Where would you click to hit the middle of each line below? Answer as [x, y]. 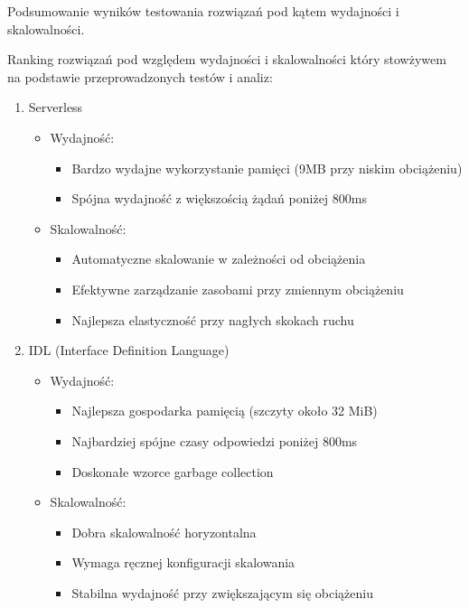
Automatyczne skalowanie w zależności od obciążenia [219, 259]
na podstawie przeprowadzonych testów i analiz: [140, 76]
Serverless [56, 107]
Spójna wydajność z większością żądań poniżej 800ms [219, 198]
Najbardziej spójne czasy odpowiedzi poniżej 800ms [215, 440]
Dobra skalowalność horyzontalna [164, 532]
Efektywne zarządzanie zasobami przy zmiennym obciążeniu [238, 289]
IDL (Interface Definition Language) [129, 350]
